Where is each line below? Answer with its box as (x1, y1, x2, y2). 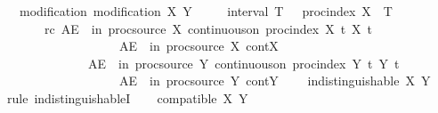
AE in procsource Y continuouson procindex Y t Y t (87, 53, 400, 72)
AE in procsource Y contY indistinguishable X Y (118, 71, 431, 90)
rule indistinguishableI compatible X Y (6, 88, 248, 107)
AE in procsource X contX (118, 36, 279, 55)
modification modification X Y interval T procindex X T (19, 2, 393, 20)
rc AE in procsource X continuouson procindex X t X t (44, 19, 373, 37)
